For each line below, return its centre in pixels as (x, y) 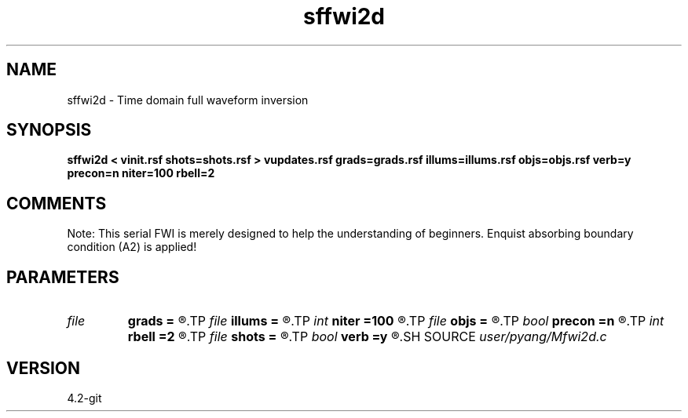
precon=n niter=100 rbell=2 (141, 173)
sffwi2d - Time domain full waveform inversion (188, 100)
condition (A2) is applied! (132, 247)
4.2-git (84, 398)
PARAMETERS (63, 277)
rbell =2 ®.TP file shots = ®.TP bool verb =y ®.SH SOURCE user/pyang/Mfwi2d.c (367, 337)
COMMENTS (57, 203)
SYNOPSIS (49, 130)
